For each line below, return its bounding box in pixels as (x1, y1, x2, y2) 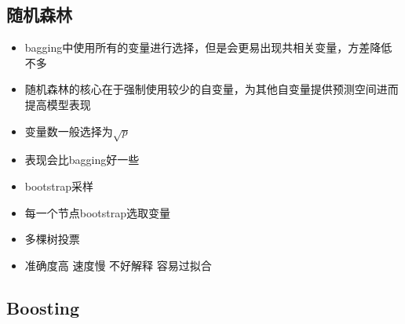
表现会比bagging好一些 (24, 151, 140, 168)
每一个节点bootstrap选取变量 (24, 204, 171, 220)
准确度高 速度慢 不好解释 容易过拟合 (24, 257, 212, 273)
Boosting (6, 295, 80, 319)
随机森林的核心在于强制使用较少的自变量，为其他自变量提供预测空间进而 (24, 81, 399, 97)
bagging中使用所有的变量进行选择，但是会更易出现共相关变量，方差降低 (24, 39, 392, 56)
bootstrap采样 (24, 177, 94, 194)
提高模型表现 (24, 96, 91, 112)
